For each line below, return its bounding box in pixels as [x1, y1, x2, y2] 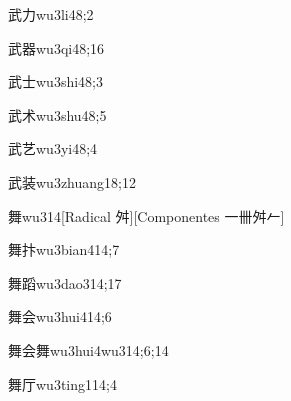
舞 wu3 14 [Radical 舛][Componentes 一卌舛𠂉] [8, 205, 285, 226]
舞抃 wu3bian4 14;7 [8, 239, 120, 260]
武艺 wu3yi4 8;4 [8, 138, 98, 159]
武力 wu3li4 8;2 [8, 4, 94, 24]
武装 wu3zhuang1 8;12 [8, 171, 136, 192]
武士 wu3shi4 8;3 [8, 71, 103, 92]
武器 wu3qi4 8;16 [8, 37, 105, 58]
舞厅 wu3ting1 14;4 [8, 373, 117, 394]
